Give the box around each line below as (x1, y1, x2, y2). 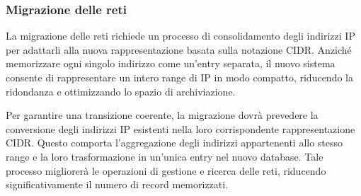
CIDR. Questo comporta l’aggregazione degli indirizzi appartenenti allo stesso (6, 135, 343, 150)
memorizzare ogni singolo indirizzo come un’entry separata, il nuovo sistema (6, 56, 336, 71)
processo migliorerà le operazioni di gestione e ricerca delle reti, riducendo (6, 163, 326, 178)
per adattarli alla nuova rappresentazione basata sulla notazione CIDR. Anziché (6, 42, 352, 57)
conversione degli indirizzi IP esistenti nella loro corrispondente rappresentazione (6, 121, 355, 136)
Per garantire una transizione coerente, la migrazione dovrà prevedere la (6, 108, 319, 122)
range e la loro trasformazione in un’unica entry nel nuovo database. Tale (6, 149, 323, 163)
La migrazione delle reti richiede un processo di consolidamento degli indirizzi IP (6, 28, 355, 43)
